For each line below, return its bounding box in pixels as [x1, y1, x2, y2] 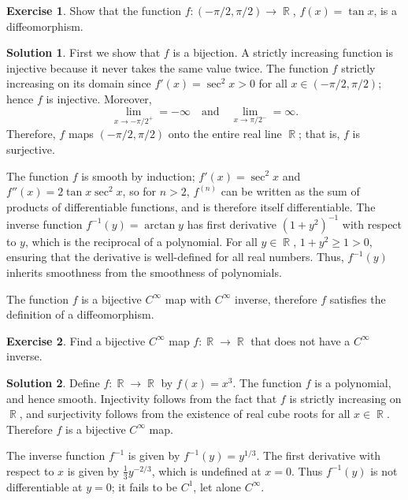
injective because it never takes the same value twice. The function [6, 59, 328, 76]
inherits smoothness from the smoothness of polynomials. [6, 264, 282, 280]
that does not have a [250, 332, 351, 349]
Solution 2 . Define [6, 374, 100, 390]
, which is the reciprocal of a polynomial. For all [24, 233, 258, 249]
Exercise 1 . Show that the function [6, 2, 182, 18]
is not [370, 462, 398, 479]
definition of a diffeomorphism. [6, 306, 154, 323]
